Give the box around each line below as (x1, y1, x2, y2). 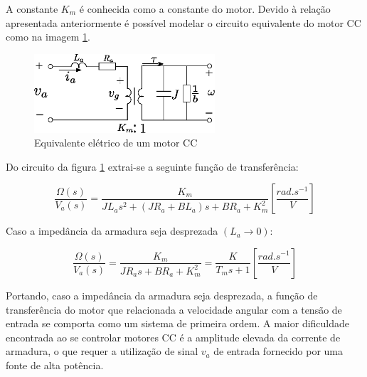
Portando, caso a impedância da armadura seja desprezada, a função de (6, 287, 318, 302)
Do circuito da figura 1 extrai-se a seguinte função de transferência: (6, 159, 299, 174)
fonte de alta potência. (6, 357, 104, 372)
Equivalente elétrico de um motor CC (34, 135, 198, 150)
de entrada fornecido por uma (213, 344, 343, 359)
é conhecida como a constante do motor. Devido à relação (79, 1, 331, 16)
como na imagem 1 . (6, 29, 90, 44)
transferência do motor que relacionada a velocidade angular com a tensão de (6, 302, 342, 317)
